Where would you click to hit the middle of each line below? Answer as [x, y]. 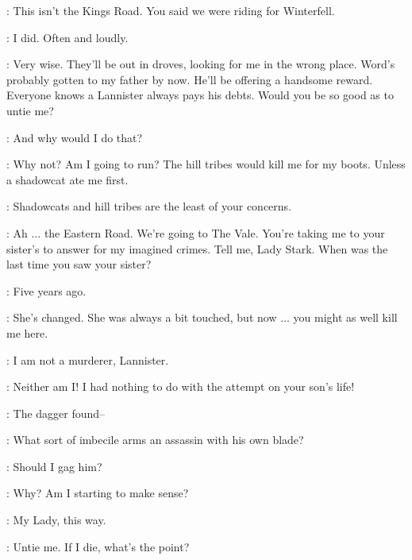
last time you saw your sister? [79, 264]
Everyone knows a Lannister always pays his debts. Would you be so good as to [200, 95]
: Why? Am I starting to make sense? [98, 493]
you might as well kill [345, 317]
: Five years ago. [46, 290]
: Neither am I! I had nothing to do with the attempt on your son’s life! [181, 386]
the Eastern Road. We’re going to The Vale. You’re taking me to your [214, 232]
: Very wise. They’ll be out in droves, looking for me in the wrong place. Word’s [201, 64]
